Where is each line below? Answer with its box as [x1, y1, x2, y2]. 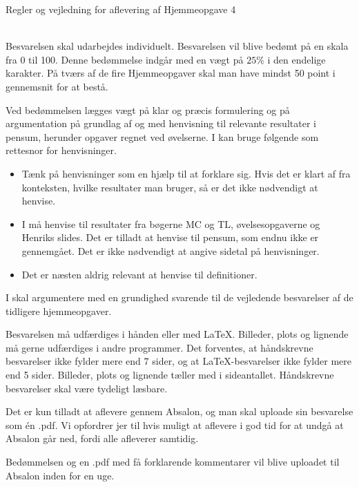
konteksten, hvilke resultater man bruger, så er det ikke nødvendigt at [21, 180, 318, 194]
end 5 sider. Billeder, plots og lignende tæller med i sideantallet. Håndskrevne [6, 367, 334, 382]
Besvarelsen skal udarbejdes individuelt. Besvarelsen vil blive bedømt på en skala [6, 39, 349, 53]
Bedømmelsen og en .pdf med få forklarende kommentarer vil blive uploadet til [6, 455, 340, 469]
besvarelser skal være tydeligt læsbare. [6, 381, 168, 395]
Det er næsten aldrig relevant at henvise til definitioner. [21, 267, 258, 281]
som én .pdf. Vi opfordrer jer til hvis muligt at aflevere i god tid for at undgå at [6, 417, 344, 432]
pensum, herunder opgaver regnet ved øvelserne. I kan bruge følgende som [6, 129, 319, 144]
